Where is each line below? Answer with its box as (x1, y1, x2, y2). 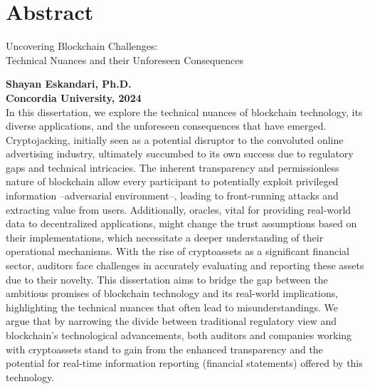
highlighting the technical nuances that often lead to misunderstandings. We (6, 299, 339, 314)
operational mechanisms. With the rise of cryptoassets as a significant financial (6, 244, 349, 259)
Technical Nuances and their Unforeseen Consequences (6, 52, 244, 67)
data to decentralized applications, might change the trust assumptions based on (6, 216, 357, 231)
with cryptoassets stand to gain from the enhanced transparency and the (6, 341, 323, 356)
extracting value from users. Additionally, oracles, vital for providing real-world (6, 202, 351, 217)
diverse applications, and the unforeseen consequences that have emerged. (6, 118, 327, 133)
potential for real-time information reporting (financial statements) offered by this (6, 356, 363, 370)
